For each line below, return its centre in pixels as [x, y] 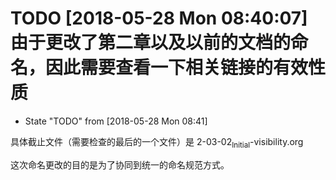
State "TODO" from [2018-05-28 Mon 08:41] [116, 121]
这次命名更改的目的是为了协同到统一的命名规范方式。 [120, 164]
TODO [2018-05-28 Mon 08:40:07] [159, 18]
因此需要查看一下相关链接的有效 [177, 68]
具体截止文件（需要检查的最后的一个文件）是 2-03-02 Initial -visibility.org [157, 142]
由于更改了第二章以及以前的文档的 [151, 43]
